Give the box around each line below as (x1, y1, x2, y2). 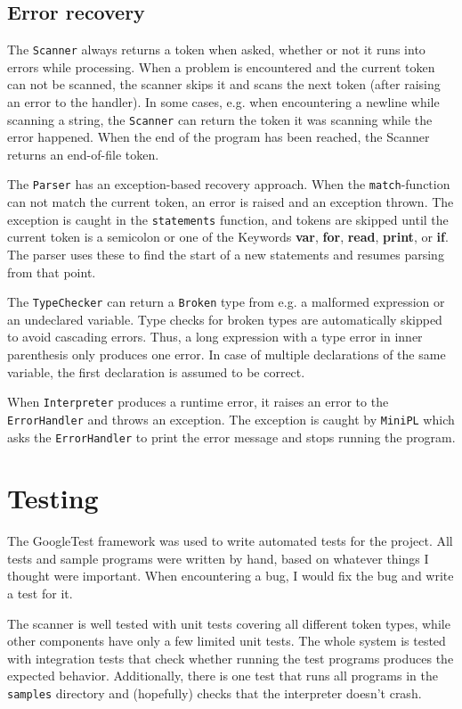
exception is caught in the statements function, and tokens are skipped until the (7, 210, 449, 228)
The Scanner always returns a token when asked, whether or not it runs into (7, 40, 426, 59)
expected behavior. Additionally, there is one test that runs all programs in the (7, 666, 438, 685)
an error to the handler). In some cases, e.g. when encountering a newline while (7, 93, 440, 111)
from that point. (7, 262, 96, 281)
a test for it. (7, 584, 73, 603)
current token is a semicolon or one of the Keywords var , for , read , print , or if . (7, 227, 449, 246)
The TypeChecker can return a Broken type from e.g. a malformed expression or (7, 293, 445, 311)
